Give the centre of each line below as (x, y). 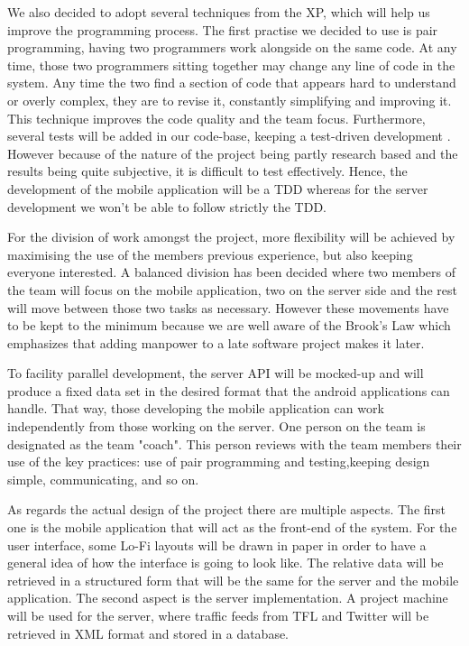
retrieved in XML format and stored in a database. (148, 633)
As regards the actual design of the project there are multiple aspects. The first (226, 509)
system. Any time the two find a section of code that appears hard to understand (232, 83)
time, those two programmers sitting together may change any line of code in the (231, 65)
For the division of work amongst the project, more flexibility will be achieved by (231, 237)
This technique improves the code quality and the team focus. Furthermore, (216, 118)
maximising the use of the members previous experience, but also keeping (210, 254)
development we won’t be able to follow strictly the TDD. (167, 206)
